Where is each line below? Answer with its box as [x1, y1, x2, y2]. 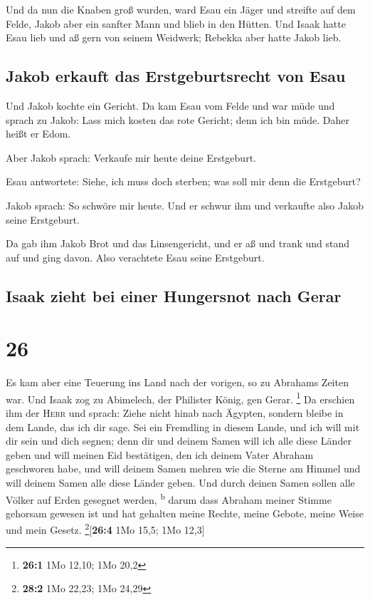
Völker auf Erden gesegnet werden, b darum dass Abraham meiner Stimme [6, 490, 332, 507]
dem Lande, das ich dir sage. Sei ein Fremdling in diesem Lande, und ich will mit [6, 419, 360, 434]
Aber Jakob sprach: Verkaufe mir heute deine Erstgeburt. [6, 150, 256, 165]
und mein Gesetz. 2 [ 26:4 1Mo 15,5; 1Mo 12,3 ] [6, 520, 205, 537]
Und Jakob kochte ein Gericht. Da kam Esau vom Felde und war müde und [6, 98, 335, 113]
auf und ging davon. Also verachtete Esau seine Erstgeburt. [6, 249, 265, 264]
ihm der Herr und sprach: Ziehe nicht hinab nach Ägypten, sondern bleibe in [6, 405, 344, 420]
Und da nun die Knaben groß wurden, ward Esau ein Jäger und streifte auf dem [6, 2, 356, 16]
